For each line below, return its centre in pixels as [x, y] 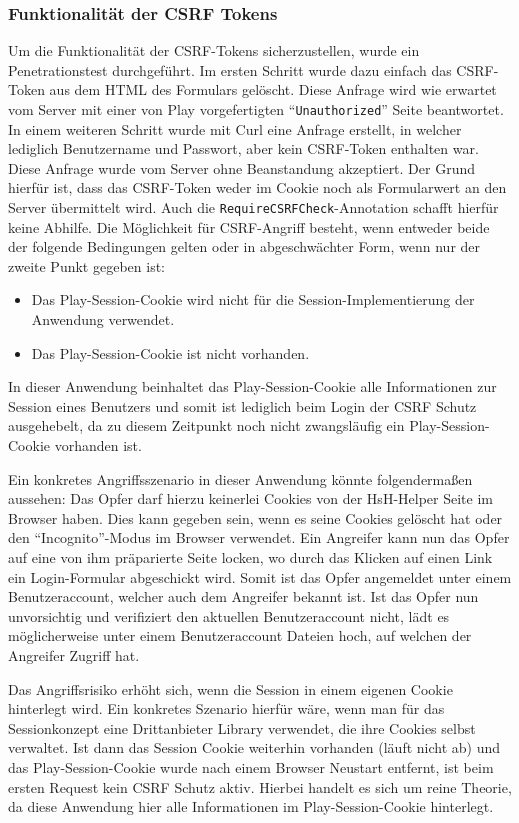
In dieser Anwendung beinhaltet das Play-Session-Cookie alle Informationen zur [252, 386]
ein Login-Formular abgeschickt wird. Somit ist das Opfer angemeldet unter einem [260, 576]
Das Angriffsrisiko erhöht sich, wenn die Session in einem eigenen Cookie [230, 688]
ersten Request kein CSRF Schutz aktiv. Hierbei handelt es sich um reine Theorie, [260, 786]
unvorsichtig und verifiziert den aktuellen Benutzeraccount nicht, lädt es [229, 615]
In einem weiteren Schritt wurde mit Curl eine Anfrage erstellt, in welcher [235, 128]
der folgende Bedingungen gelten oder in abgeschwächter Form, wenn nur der [244, 246]
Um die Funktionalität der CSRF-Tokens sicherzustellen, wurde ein [214, 50]
